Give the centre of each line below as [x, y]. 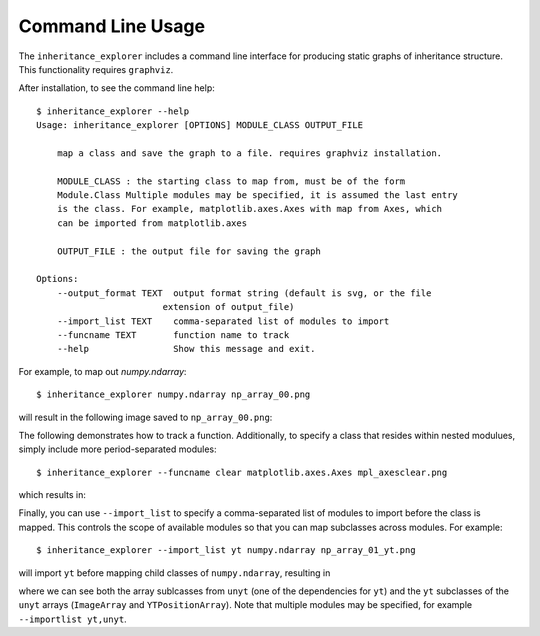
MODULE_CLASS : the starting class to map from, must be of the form [231, 181]
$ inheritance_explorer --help [113, 111]
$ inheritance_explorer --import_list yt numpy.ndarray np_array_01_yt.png [226, 550]
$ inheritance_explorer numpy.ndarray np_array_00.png [173, 394]
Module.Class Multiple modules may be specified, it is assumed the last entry [257, 195]
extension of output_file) [228, 307]
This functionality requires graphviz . [96, 69]
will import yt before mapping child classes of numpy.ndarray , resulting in [174, 572]
